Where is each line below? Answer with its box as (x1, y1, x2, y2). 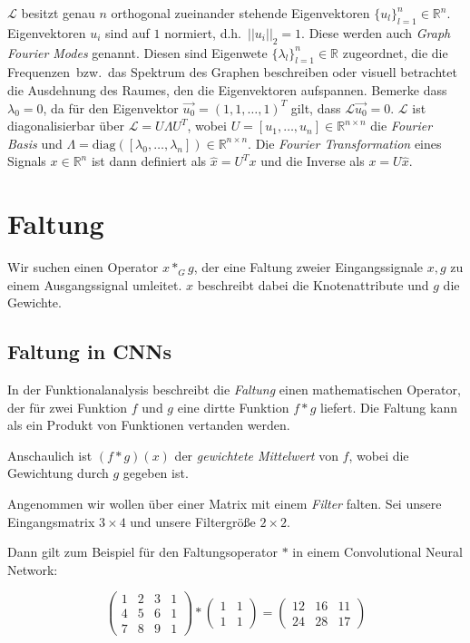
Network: (7, 560, 58, 579)
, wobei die (348, 445, 409, 464)
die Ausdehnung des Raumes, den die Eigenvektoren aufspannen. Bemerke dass (7, 80, 447, 99)
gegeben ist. (122, 463, 189, 482)
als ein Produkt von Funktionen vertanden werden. (7, 415, 290, 434)
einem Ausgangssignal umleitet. (7, 275, 182, 294)
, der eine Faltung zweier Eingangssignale (193, 258, 424, 277)
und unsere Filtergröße (130, 511, 256, 531)
